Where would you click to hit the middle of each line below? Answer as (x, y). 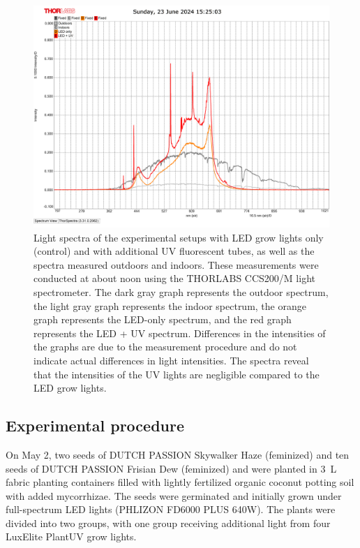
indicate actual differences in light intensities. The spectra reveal (171, 360)
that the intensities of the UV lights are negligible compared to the (177, 374)
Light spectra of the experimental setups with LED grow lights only (179, 237)
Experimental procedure (95, 425)
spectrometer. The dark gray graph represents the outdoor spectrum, (181, 291)
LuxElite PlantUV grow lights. (71, 536)
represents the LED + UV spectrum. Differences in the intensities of (180, 333)
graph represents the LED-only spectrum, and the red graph (163, 319)
